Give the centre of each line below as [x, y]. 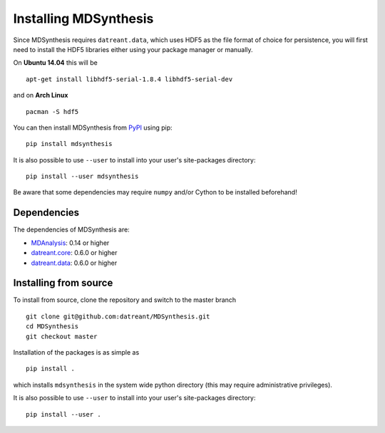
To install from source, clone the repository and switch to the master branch [125, 300]
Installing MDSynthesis [83, 19]
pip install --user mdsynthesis [82, 177]
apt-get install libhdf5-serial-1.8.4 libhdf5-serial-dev [129, 79]
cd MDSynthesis [52, 327]
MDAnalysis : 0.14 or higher [70, 243]
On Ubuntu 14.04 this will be [55, 63]
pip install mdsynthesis [69, 144]
